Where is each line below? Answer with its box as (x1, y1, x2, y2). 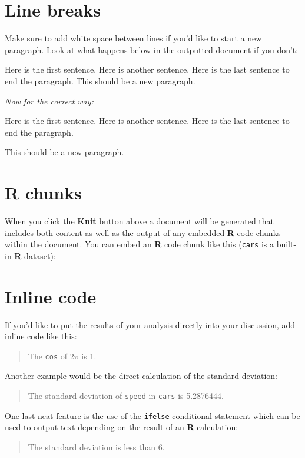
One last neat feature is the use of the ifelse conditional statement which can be (5, 409, 300, 421)
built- (276, 238, 297, 250)
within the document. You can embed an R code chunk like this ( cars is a (5, 238, 274, 250)
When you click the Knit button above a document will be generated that (5, 215, 274, 227)
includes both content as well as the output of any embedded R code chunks (5, 226, 281, 238)
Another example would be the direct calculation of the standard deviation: (5, 369, 278, 382)
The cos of (28, 349, 68, 362)
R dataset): (14, 249, 56, 261)
